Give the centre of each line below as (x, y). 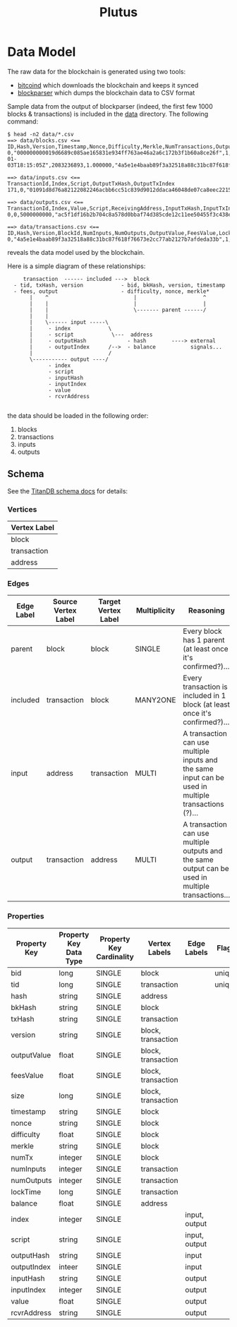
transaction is (205, 687)
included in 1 (205, 696)
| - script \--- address (91, 335)
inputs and (200, 760)
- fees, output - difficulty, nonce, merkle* (112, 291)
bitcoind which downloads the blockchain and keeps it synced (108, 85)
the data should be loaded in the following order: (78, 415)
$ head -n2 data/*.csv (41, 134)
